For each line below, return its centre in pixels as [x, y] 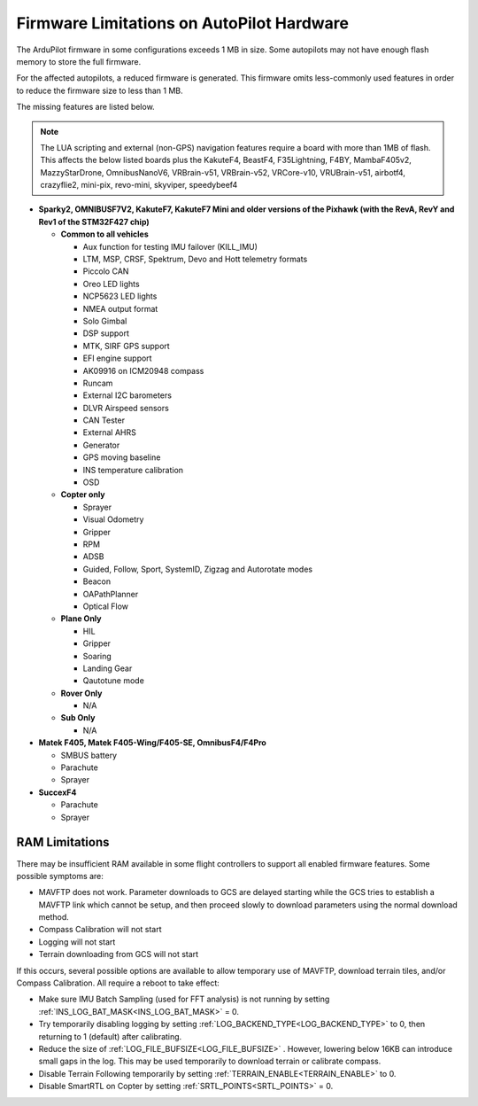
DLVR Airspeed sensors [126, 408]
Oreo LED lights [112, 284]
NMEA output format [120, 308]
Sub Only [78, 718]
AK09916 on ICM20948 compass [143, 370]
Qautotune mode [114, 681]
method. [54, 917]
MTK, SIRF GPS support [126, 346]
